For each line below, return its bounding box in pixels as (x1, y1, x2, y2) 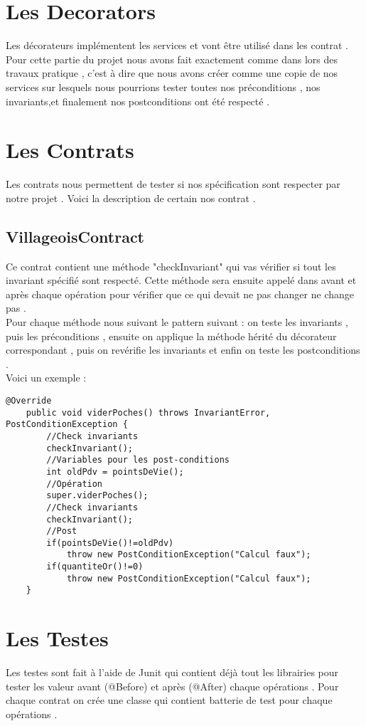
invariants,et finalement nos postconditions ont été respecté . (6, 93, 270, 108)
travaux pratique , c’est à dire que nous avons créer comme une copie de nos (6, 65, 338, 80)
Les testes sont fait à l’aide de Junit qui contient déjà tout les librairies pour (6, 665, 339, 680)
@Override (6, 395, 52, 406)
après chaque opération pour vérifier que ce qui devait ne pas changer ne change (6, 286, 354, 301)
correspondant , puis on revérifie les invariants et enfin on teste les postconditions (6, 342, 360, 357)
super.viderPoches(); (46, 490, 149, 501)
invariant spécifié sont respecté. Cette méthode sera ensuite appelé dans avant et (6, 273, 357, 288)
